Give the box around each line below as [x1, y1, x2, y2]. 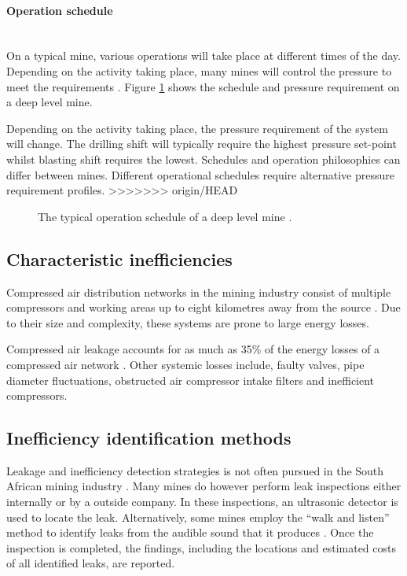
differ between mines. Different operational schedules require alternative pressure [6, 166, 394, 183]
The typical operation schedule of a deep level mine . [38, 208, 292, 224]
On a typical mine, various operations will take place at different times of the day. [6, 47, 401, 64]
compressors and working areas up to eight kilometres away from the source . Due [6, 299, 401, 316]
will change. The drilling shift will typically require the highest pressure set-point [6, 135, 397, 152]
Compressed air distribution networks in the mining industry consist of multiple [6, 283, 391, 300]
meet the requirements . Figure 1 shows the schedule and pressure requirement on [6, 78, 400, 94]
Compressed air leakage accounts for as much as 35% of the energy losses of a [6, 341, 380, 357]
